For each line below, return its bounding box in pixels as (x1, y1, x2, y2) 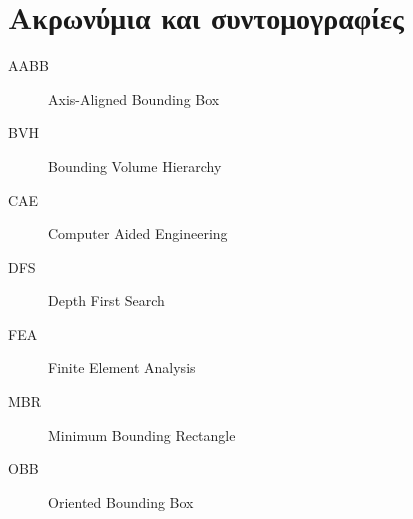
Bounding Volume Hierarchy (48, 155, 222, 176)
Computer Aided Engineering (48, 223, 228, 244)
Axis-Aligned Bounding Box (48, 88, 220, 109)
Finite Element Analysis (48, 357, 196, 378)
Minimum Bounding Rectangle (48, 424, 236, 445)
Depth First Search (48, 290, 165, 311)
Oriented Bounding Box (48, 491, 194, 512)
